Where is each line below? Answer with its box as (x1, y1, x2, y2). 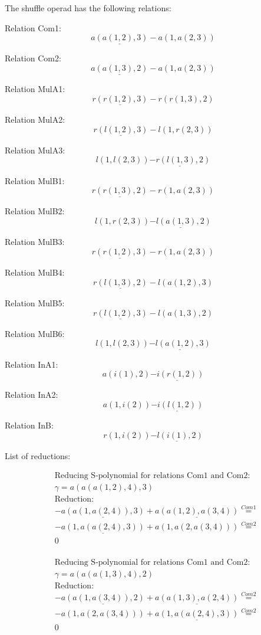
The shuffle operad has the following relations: (5, 2, 171, 14)
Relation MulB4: (5, 266, 65, 279)
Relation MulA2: (5, 113, 65, 126)
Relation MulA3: (5, 143, 65, 156)
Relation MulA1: (5, 83, 65, 95)
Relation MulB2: (5, 205, 65, 217)
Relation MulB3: (5, 235, 65, 248)
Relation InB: (5, 419, 54, 431)
